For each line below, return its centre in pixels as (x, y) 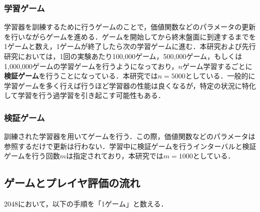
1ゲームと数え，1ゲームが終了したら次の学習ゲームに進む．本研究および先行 (130, 46)
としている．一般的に (220, 76)
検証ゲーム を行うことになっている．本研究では (81, 76)
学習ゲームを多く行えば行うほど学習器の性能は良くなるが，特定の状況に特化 (130, 85)
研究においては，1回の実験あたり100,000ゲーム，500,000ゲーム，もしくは (123, 56)
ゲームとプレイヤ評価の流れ (72, 183)
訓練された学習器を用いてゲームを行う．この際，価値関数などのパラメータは (130, 136)
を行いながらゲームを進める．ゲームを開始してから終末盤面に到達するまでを (130, 36)
